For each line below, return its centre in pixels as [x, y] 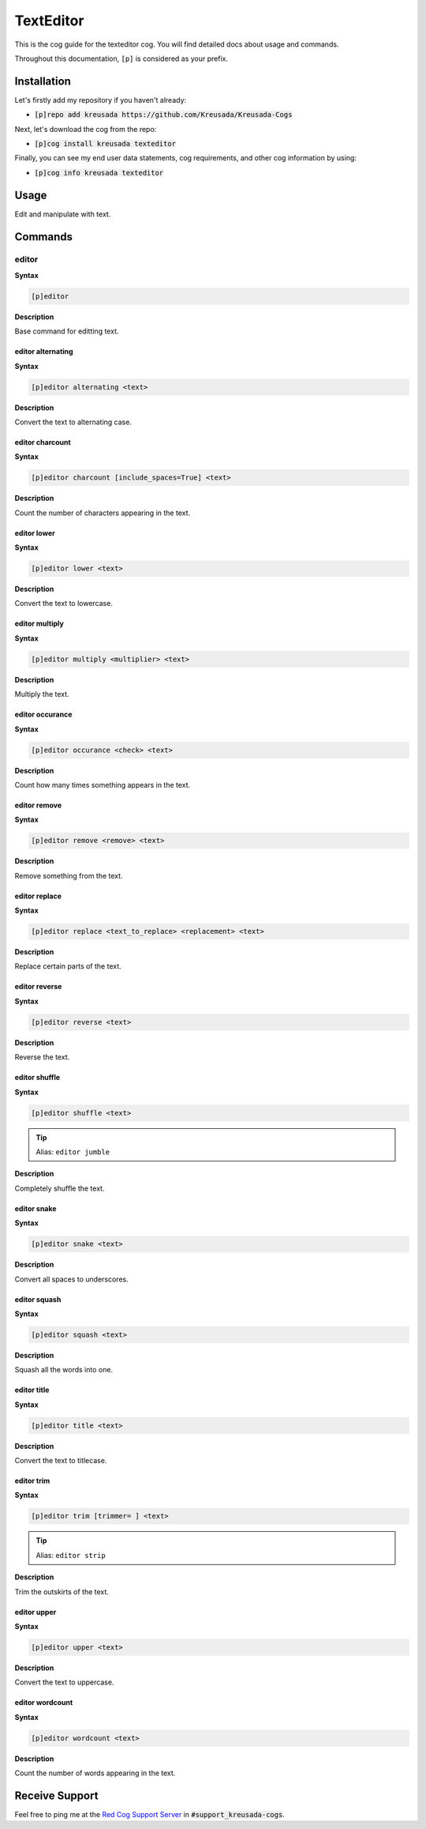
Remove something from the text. [69, 875]
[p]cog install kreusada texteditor [105, 144]
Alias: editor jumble [73, 1152]
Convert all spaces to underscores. [72, 1279]
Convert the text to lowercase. [64, 604]
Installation [43, 81]
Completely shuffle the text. [60, 1188]
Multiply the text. [42, 694]
